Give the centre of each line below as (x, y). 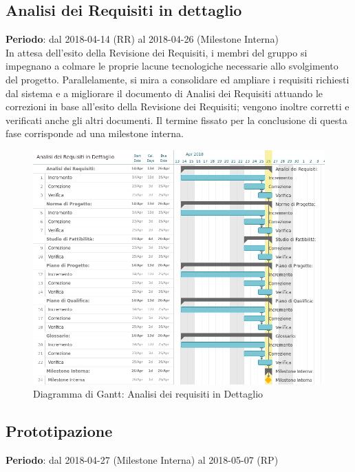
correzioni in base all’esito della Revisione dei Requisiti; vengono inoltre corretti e (177, 106)
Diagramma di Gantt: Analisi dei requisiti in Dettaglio (148, 394)
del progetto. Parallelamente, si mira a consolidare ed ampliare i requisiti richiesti (177, 79)
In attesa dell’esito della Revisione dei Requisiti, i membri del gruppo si (157, 52)
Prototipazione (59, 431)
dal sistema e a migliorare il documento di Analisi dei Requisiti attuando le (164, 93)
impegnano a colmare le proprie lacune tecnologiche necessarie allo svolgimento (172, 66)
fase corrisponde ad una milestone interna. (95, 133)
